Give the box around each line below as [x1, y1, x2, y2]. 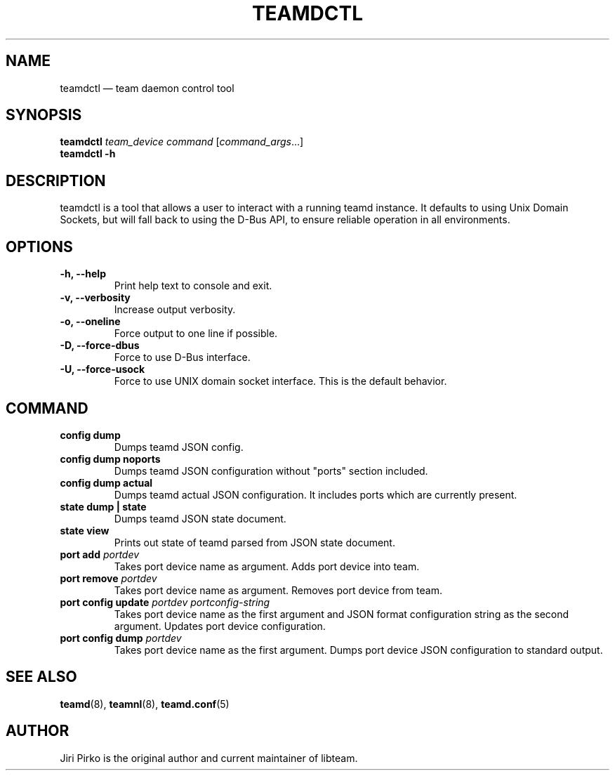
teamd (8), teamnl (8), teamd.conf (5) [60, 697, 230, 710]
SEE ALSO [6, 668, 77, 686]
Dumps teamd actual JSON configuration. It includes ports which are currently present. [114, 488, 517, 501]
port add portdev [60, 548, 140, 560]
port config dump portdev [60, 631, 182, 644]
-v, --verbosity [60, 291, 131, 304]
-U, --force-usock [60, 363, 145, 376]
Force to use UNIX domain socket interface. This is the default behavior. [114, 375, 447, 388]
